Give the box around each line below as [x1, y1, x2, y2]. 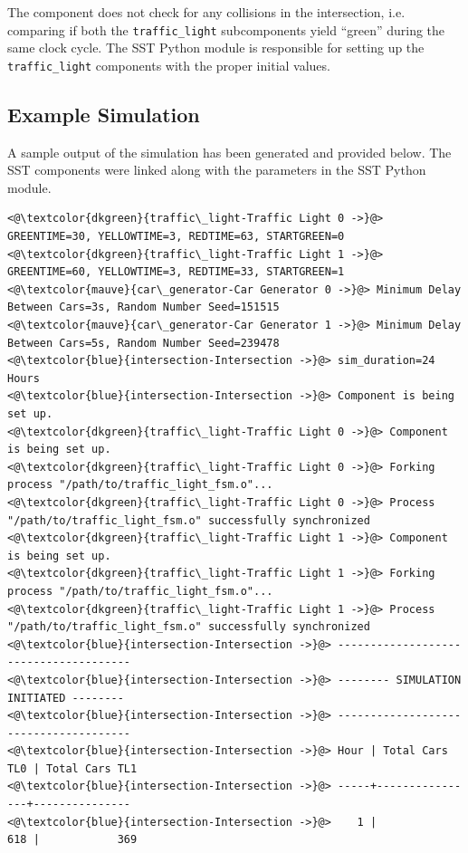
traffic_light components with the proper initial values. [7, 55, 330, 74]
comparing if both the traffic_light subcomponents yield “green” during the [7, 20, 445, 39]
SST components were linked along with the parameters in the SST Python [7, 160, 426, 179]
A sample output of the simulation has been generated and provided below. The [7, 142, 452, 161]
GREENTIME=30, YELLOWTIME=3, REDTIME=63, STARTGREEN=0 [7, 230, 345, 244]
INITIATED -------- [7, 691, 124, 704]
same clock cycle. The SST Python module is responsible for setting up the [7, 38, 425, 57]
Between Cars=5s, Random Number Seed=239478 [7, 336, 280, 350]
